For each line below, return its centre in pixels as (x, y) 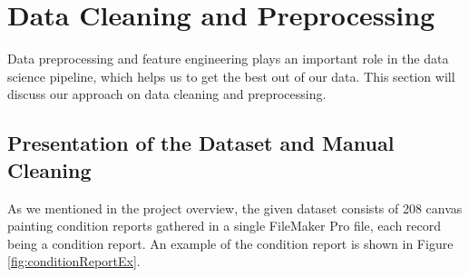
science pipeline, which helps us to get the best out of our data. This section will (231, 76)
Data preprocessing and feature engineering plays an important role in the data (228, 59)
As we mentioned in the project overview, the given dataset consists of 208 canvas (235, 208)
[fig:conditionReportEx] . (74, 261)
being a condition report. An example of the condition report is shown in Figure (230, 243)
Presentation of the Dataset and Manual (201, 143)
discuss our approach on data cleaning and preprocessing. (167, 94)
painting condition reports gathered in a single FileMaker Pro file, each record (225, 226)
